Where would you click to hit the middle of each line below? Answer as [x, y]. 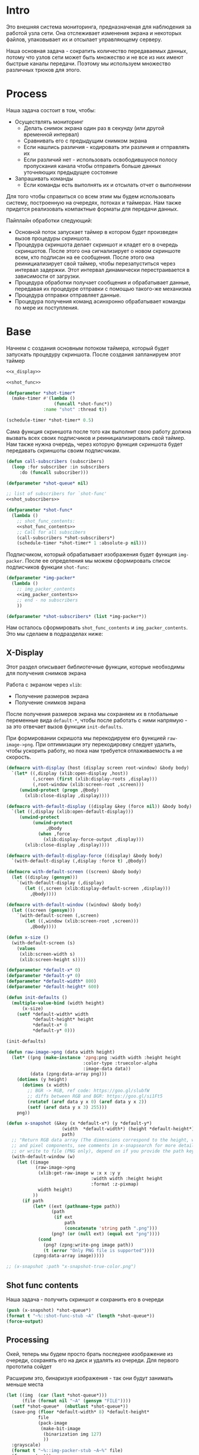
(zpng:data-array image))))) [68, 1256]
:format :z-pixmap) [115, 1184]
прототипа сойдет [29, 1367]
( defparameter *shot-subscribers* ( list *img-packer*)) [76, 616]
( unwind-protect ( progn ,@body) [59, 790]
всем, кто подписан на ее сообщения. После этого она [85, 257]
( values [26, 948]
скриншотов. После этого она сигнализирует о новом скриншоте [97, 251]
